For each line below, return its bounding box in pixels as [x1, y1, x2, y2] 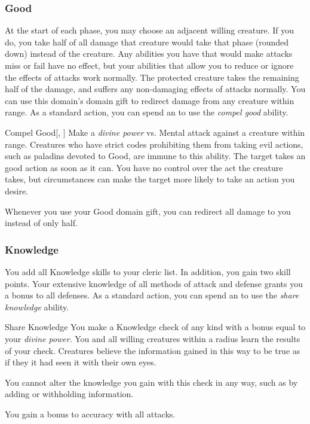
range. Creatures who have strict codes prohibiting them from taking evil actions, [5, 138, 303, 150]
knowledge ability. [5, 300, 69, 313]
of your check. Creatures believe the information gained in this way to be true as [5, 344, 300, 356]
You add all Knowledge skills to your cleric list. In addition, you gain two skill [5, 265, 291, 277]
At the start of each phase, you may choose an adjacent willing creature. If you [5, 24, 294, 36]
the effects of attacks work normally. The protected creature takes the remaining [5, 71, 299, 83]
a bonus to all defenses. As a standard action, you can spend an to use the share [5, 289, 299, 301]
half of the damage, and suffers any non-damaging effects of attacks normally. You [5, 83, 306, 95]
